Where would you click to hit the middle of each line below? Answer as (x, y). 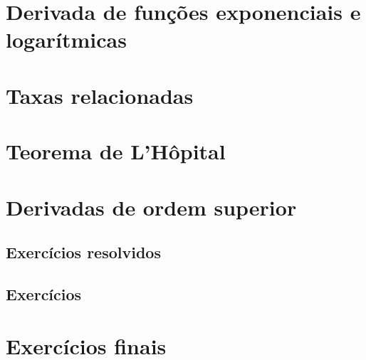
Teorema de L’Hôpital (116, 151)
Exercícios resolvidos (83, 252)
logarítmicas (66, 39)
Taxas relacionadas (100, 95)
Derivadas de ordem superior (151, 207)
